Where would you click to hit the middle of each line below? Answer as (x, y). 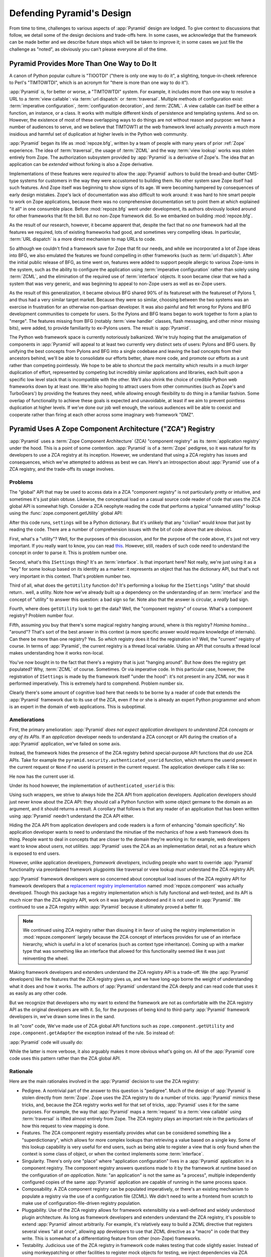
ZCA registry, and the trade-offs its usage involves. (62, 469)
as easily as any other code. (38, 994)
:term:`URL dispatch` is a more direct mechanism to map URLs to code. (83, 239)
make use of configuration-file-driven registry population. (82, 1203)
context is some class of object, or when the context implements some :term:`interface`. (113, 1154)
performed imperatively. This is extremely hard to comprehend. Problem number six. (97, 683)
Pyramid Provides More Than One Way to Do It (83, 64)
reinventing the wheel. (46, 958)
